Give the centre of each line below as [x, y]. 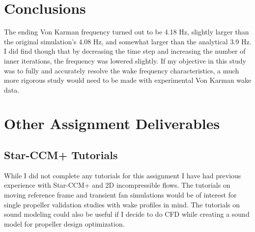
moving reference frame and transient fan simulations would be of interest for [120, 195]
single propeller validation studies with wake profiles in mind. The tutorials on [122, 204]
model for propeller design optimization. [64, 223]
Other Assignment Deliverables [112, 123]
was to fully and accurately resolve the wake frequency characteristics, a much [122, 70]
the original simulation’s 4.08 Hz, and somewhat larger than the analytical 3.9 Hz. [128, 41]
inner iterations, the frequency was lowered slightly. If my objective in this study [125, 60]
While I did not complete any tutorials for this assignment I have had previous [123, 175]
